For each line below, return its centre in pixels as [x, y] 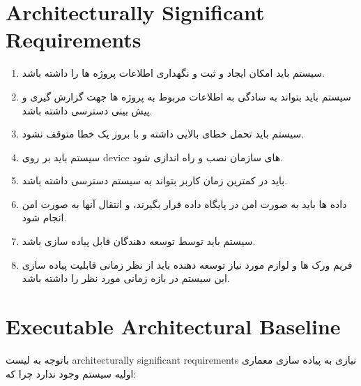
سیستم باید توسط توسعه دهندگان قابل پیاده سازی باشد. [139, 241]
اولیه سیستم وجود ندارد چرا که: [71, 373]
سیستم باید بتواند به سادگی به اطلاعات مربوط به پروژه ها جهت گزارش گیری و [186, 96]
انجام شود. [44, 217]
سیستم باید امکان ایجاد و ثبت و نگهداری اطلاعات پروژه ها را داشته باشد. [173, 73]
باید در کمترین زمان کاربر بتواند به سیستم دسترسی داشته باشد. [155, 180]
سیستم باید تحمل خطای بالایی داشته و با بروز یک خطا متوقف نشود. [163, 134]
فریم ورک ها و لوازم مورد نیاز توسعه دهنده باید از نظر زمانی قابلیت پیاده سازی [187, 264]
